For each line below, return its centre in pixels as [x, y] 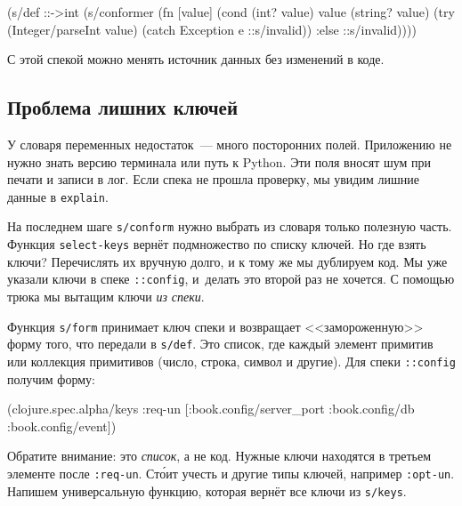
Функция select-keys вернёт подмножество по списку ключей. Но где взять [217, 244]
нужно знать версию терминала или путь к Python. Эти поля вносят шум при [219, 161]
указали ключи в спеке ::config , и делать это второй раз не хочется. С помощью [231, 279]
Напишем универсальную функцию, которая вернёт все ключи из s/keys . [207, 490]
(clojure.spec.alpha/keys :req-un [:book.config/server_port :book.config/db [211, 409]
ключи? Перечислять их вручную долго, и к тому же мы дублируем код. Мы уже [227, 261]
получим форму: [51, 378]
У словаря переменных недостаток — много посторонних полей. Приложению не [230, 144]
